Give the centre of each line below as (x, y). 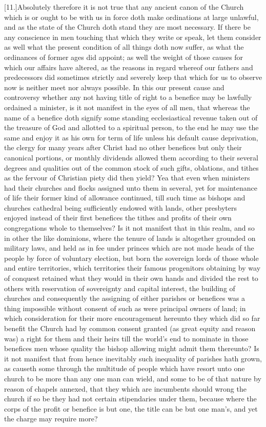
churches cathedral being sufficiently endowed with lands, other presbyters (121, 207)
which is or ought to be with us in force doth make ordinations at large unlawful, (131, 17)
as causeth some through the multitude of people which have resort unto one (125, 368)
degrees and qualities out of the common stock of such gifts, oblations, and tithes (131, 167)
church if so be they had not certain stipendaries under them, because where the (130, 399)
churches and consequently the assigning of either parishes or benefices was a (125, 298)
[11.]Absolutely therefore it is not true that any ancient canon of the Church (124, 7)
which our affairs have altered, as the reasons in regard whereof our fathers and (129, 67)
